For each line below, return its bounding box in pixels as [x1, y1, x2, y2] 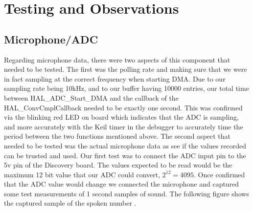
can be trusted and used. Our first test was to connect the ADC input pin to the [4, 150, 246, 160]
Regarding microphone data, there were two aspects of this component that [4, 54, 230, 64]
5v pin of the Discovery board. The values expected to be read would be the [4, 160, 232, 170]
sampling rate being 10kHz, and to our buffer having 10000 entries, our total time [4, 83, 249, 93]
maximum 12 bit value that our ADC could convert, [4, 169, 161, 179]
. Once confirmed [194, 169, 245, 179]
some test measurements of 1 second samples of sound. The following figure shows [4, 188, 249, 198]
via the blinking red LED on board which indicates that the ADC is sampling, [4, 112, 239, 122]
